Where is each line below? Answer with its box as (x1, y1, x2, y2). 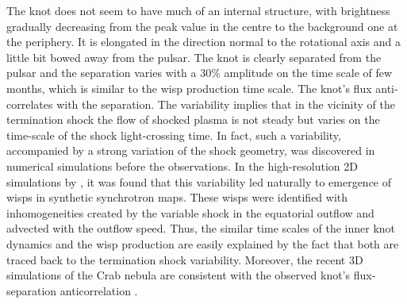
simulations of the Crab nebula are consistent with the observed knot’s (6, 267, 351, 283)
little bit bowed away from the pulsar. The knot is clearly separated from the (6, 48, 382, 65)
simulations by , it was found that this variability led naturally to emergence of (6, 173, 392, 190)
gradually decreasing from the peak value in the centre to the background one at (6, 17, 398, 34)
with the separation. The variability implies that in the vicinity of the (56, 95, 396, 112)
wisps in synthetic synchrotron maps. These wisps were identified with (6, 189, 348, 206)
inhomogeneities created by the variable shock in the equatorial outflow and (6, 204, 374, 221)
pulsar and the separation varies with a (6, 64, 197, 81)
